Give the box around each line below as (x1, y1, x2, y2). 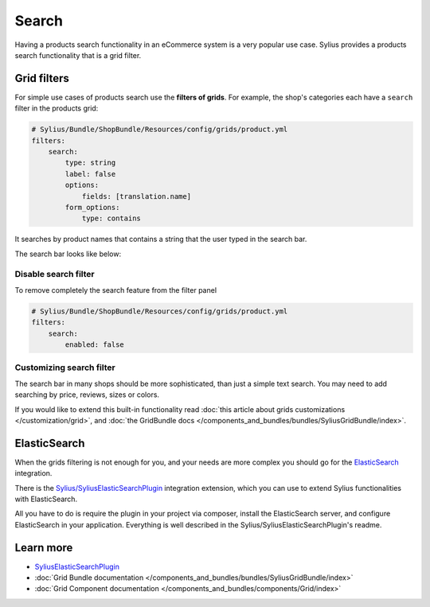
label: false (64, 169, 116, 178)
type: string (64, 158, 116, 167)
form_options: (64, 203, 120, 212)
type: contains (81, 214, 141, 223)
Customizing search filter (14, 362, 115, 373)
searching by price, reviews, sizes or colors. (14, 390, 159, 399)
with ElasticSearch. (14, 494, 78, 504)
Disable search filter (14, 269, 95, 280)
